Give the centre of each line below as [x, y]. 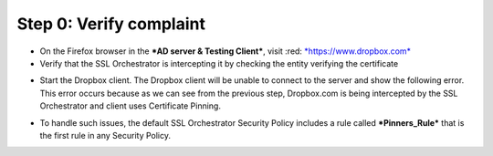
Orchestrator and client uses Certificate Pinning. [130, 106]
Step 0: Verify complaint [111, 24]
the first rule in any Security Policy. [105, 135]
